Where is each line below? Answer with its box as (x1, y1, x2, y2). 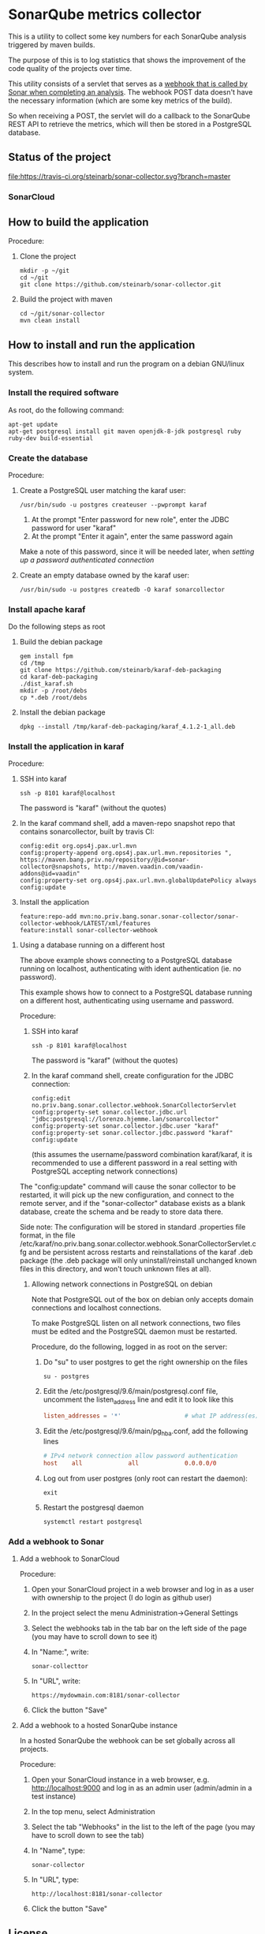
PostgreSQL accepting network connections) (31, 1167, 178, 1176)
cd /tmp (19, 659, 45, 667)
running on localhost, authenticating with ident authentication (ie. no (19, 964, 242, 973)
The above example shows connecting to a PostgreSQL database (19, 956, 233, 965)
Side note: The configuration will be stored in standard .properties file (19, 1223, 246, 1232)
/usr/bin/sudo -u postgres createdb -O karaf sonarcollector (19, 585, 226, 593)
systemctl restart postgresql (43, 1518, 143, 1525)
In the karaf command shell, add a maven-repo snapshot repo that (19, 819, 235, 828)
